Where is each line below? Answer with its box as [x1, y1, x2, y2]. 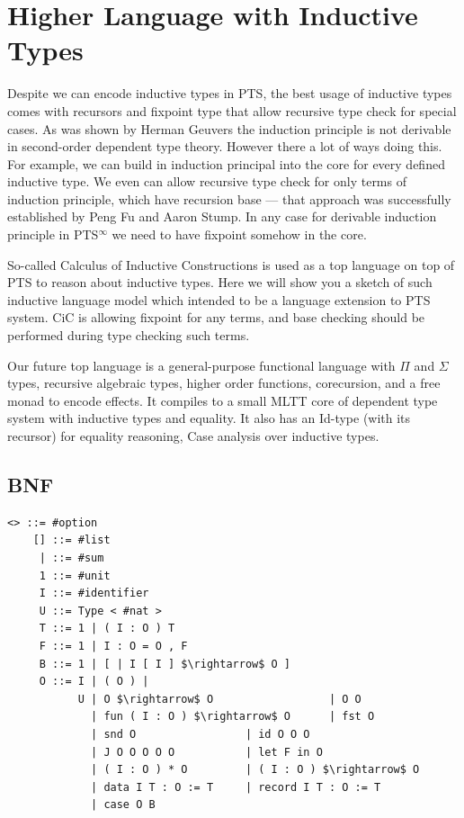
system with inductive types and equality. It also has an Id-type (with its [7, 409, 411, 427]
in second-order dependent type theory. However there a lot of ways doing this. [7, 137, 442, 156]
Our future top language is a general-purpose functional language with [7, 355, 396, 374]
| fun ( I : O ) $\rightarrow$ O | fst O [91, 710, 375, 724]
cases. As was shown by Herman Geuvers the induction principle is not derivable [7, 119, 451, 138]
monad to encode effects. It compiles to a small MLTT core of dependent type [7, 391, 438, 409]
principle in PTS [7, 225, 99, 244]
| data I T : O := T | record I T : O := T [91, 780, 381, 794]
